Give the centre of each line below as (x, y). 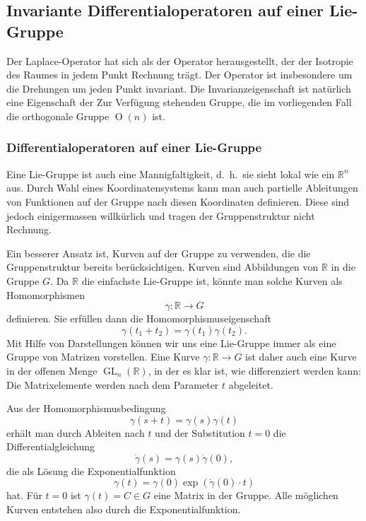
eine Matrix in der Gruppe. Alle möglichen (246, 495)
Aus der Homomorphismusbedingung (86, 408)
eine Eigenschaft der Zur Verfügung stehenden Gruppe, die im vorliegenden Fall (179, 102)
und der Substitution (200, 432)
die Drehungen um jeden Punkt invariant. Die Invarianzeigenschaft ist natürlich (179, 88)
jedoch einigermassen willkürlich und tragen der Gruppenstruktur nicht (161, 215)
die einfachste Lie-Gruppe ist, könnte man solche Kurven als (212, 280)
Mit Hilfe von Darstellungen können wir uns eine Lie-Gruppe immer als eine (171, 343)
